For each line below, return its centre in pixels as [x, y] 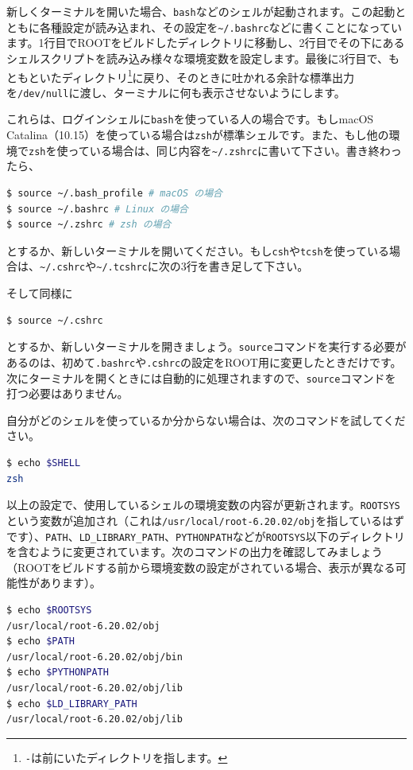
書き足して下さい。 [259, 266]
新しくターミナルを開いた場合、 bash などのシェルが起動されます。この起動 [201, 11]
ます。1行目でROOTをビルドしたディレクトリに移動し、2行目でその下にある [206, 43]
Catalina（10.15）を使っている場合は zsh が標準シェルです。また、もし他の [198, 135]
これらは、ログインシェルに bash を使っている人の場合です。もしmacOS [190, 119]
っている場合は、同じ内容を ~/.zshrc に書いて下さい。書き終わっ [235, 150]
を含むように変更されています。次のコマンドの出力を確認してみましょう [195, 552]
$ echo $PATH [41, 642]
